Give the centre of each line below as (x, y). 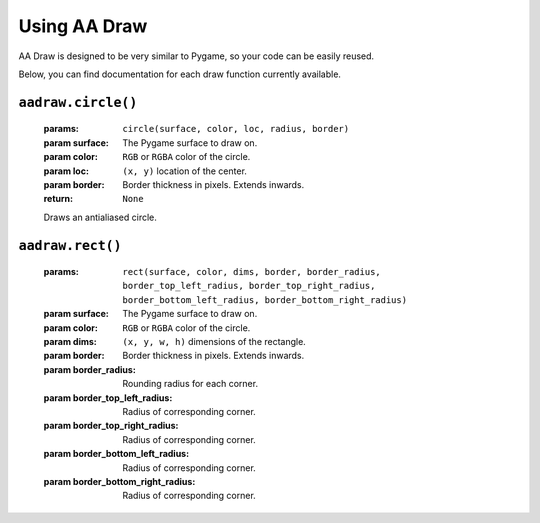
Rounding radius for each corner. (190, 384)
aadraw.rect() (70, 245)
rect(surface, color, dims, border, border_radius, (252, 272)
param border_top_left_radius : (108, 397)
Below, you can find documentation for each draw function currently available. (180, 74)
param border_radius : (90, 369)
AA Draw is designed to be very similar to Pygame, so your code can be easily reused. (196, 56)
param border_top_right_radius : (111, 426)
